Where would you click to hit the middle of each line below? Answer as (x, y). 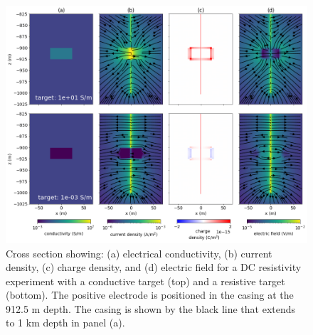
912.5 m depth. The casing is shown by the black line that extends (151, 308)
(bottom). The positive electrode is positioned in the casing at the (150, 295)
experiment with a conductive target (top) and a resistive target (145, 281)
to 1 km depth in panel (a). (65, 323)
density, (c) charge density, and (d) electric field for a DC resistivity (154, 267)
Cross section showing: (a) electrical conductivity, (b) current (139, 253)
